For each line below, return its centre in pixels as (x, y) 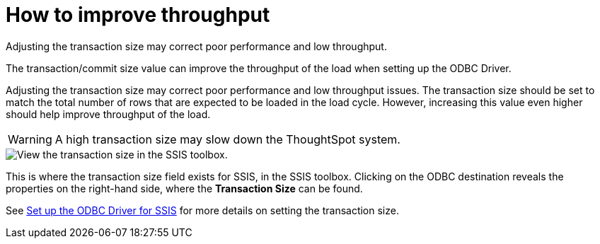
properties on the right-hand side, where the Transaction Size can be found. (184, 188)
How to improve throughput (138, 15)
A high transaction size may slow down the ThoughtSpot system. (227, 139)
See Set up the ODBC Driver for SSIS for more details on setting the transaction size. (202, 210)
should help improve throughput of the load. (108, 114)
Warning (30, 139)
